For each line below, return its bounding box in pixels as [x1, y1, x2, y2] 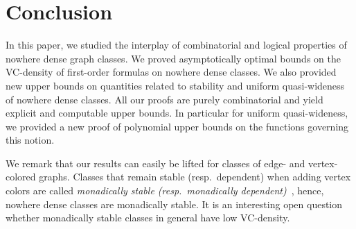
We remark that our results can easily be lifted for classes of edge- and [6, 155, 305, 170]
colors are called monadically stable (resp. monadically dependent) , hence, [6, 183, 324, 198]
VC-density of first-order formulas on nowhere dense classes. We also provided [6, 65, 337, 79]
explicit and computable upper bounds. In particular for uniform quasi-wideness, [6, 105, 348, 120]
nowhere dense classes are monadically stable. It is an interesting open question [6, 196, 343, 211]
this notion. [6, 133, 55, 147]
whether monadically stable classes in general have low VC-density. [6, 210, 290, 225]
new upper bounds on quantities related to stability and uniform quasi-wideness [6, 78, 345, 92]
